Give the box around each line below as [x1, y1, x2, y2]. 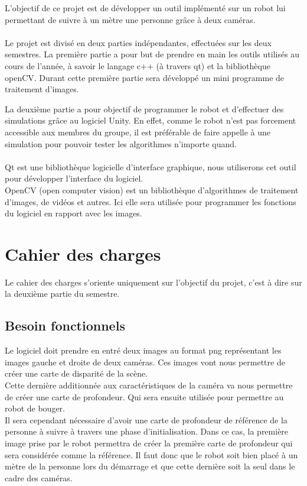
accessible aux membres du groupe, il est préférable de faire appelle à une [5, 125, 271, 138]
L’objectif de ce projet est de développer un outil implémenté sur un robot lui [5, 2, 286, 14]
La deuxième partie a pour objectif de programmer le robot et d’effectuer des [5, 102, 284, 115]
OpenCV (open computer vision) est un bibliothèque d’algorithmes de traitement [5, 183, 299, 196]
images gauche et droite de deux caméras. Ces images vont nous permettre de [5, 355, 285, 368]
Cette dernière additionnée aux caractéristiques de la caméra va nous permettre [5, 378, 293, 391]
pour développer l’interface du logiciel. [5, 172, 143, 184]
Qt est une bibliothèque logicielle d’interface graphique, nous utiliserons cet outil [5, 160, 296, 173]
